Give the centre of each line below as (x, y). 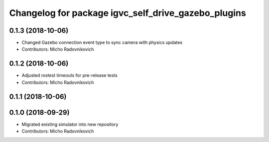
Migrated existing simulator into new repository (70, 124)
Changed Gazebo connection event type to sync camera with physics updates (102, 43)
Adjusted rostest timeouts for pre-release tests (70, 75)
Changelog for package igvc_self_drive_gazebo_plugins (128, 13)
